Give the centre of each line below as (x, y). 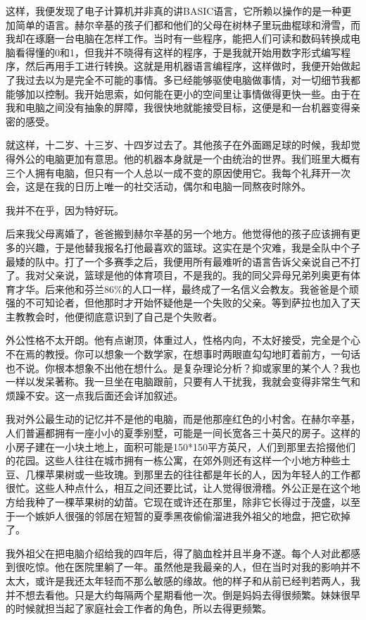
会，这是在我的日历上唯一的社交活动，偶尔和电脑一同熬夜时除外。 (158, 186)
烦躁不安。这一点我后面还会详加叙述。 (94, 395)
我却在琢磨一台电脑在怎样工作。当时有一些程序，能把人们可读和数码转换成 (178, 38)
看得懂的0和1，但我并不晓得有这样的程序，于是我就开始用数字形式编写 (178, 52)
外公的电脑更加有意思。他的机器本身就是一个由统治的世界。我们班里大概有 (188, 158)
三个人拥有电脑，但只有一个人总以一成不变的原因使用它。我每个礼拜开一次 (178, 172)
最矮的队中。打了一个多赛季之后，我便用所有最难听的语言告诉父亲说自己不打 (183, 261)
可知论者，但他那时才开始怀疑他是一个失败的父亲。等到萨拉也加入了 (193, 303)
